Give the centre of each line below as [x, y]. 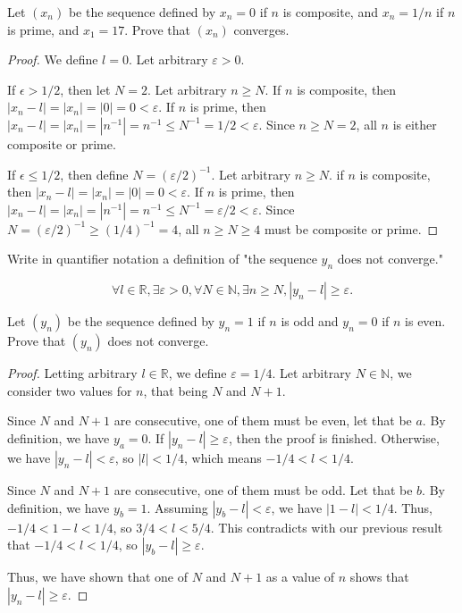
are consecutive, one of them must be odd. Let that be [263, 489]
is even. [425, 321]
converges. [261, 29]
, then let [85, 89]
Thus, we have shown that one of [97, 577]
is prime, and [43, 29]
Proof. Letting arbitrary [72, 373]
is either [415, 124]
